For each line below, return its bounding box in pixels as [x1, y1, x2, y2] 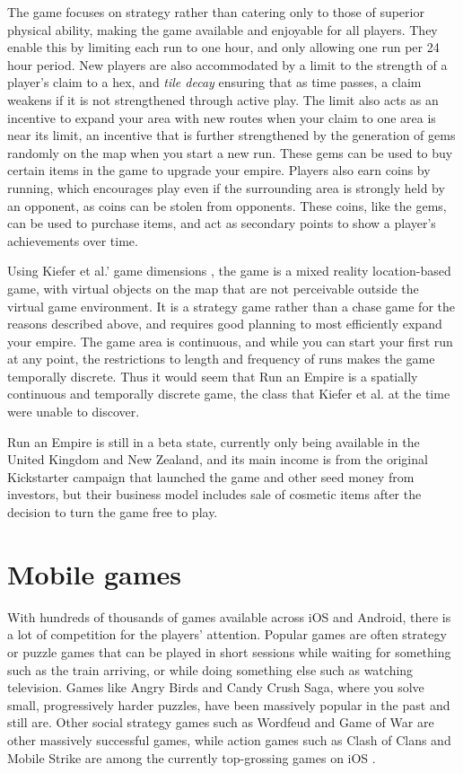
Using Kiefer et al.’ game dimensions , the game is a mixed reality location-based [7, 261, 451, 280]
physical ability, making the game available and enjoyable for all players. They [7, 20, 438, 39]
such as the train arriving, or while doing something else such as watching [7, 660, 414, 679]
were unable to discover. [7, 402, 140, 421]
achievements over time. [7, 231, 138, 250]
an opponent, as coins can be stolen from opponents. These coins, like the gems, [7, 196, 447, 215]
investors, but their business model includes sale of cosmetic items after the [7, 485, 422, 504]
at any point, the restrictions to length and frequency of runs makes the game [7, 349, 435, 368]
